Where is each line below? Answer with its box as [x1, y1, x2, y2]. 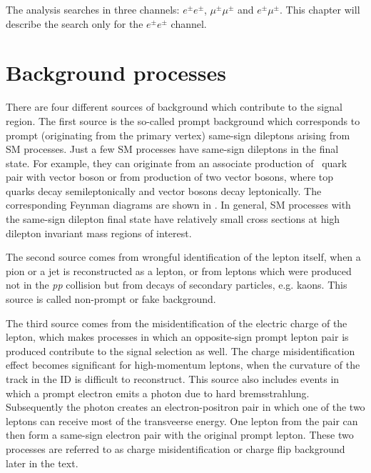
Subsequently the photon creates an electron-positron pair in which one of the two [6, 399, 365, 414]
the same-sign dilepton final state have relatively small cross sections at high [6, 211, 340, 226]
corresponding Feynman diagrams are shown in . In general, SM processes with [6, 197, 351, 212]
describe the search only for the [6, 16, 143, 31]
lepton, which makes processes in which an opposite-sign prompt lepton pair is [6, 329, 349, 344]
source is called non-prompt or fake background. [6, 292, 216, 307]
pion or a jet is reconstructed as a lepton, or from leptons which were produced [6, 263, 352, 278]
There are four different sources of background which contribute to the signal [6, 99, 342, 114]
